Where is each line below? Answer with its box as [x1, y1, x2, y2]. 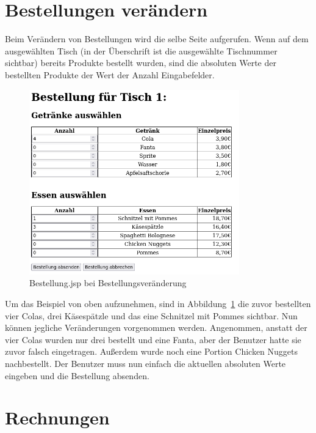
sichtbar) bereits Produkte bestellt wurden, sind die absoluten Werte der [5, 56, 276, 69]
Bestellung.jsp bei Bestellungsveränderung [29, 276, 187, 289]
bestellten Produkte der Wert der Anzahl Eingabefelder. [5, 68, 215, 81]
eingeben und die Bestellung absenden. [5, 369, 149, 382]
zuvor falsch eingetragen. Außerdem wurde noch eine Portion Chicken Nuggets [5, 345, 298, 358]
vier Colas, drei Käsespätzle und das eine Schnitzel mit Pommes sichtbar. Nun [5, 309, 298, 322]
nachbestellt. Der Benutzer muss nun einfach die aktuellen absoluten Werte [5, 357, 286, 370]
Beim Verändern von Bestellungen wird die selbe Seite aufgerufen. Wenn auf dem [5, 32, 309, 45]
